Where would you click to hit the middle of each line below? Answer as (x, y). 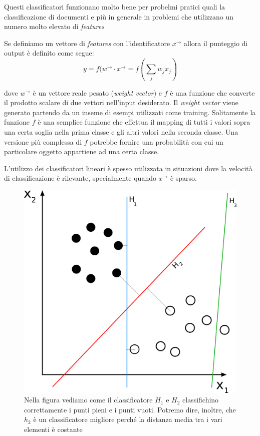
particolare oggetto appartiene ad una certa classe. (82, 151)
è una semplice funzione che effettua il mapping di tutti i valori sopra (144, 122)
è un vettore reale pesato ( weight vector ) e (97, 92)
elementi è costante (53, 429)
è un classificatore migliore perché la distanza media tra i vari (128, 419)
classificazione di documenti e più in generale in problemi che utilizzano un (119, 16)
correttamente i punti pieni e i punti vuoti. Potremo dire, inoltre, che (130, 409)
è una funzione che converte (212, 92)
